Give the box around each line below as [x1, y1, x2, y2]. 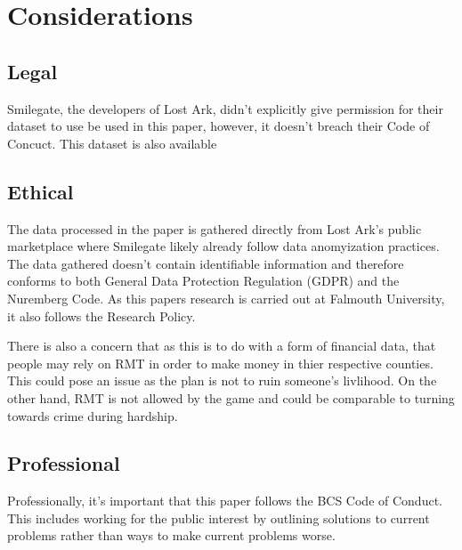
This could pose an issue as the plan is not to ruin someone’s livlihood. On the [7, 371, 437, 390]
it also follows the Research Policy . [7, 306, 196, 325]
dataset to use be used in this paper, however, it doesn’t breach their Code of [7, 117, 430, 135]
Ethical [7, 177, 74, 205]
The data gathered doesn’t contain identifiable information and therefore [7, 254, 404, 272]
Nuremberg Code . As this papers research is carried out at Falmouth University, [7, 288, 445, 307]
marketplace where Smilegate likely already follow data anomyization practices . [7, 237, 440, 255]
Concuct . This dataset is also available [7, 133, 217, 152]
